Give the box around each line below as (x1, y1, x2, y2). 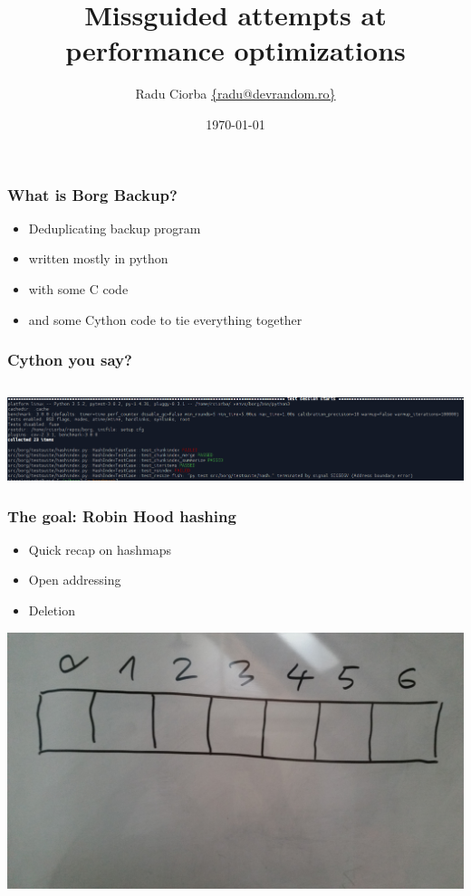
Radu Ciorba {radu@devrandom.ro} (135, 84, 336, 103)
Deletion (28, 601, 75, 620)
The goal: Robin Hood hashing (7, 504, 236, 527)
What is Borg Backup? (7, 183, 178, 205)
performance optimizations (65, 32, 406, 69)
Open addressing (28, 570, 121, 589)
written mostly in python (28, 249, 168, 268)
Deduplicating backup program (28, 218, 201, 237)
